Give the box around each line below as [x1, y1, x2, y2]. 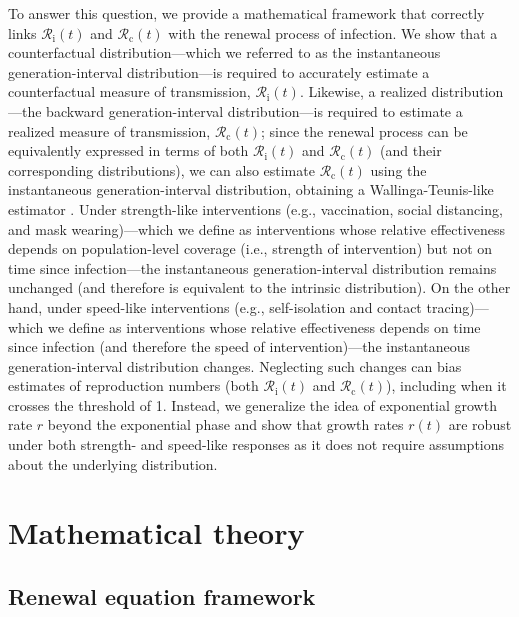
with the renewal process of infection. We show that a [168, 22, 498, 43]
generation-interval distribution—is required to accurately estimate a [8, 61, 430, 82]
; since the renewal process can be [261, 120, 468, 141]
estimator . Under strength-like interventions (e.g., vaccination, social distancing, [8, 198, 503, 219]
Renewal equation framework [8, 581, 316, 612]
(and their [380, 140, 442, 161]
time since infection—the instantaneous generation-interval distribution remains [8, 257, 497, 278]
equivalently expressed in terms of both [8, 140, 249, 161]
